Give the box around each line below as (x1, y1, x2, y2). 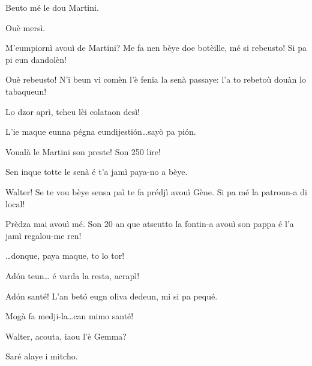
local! (5, 197, 25, 210)
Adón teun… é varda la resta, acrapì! (5, 269, 140, 282)
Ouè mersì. (5, 21, 46, 34)
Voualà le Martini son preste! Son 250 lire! (5, 145, 161, 158)
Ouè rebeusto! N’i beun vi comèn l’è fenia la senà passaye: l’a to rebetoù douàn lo (5, 73, 306, 86)
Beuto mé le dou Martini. (5, 1, 99, 13)
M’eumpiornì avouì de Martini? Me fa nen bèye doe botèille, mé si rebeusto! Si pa (5, 41, 307, 54)
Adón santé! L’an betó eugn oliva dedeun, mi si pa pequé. (5, 289, 218, 302)
